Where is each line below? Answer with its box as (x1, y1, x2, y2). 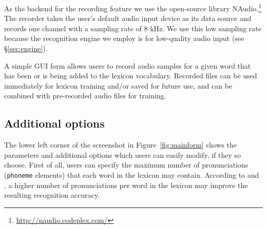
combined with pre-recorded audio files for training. (4, 90, 166, 101)
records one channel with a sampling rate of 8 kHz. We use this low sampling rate (4, 23, 262, 33)
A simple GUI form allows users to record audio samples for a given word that (4, 60, 251, 71)
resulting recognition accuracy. (4, 190, 100, 200)
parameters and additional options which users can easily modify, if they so (4, 149, 241, 160)
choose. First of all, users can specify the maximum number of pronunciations (4, 159, 249, 170)
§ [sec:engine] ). (4, 43, 48, 54)
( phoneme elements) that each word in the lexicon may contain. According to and (4, 169, 259, 180)
